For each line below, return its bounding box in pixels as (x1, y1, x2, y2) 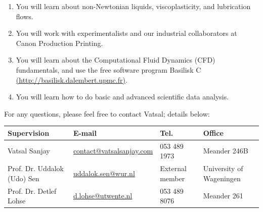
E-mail (73, 127, 97, 138)
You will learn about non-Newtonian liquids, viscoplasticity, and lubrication (16, 1, 251, 11)
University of (203, 163, 243, 174)
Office (203, 127, 224, 138)
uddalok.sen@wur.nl (73, 168, 135, 178)
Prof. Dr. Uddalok (8, 163, 64, 174)
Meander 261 (203, 190, 243, 201)
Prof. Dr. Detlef (8, 185, 57, 196)
